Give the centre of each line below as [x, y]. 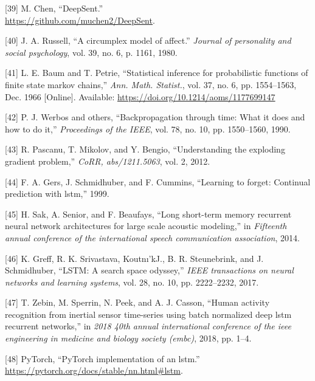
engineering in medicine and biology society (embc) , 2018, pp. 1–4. [128, 338]
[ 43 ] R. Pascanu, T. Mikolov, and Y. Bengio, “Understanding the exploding [145, 149]
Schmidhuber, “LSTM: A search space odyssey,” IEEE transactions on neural [149, 270]
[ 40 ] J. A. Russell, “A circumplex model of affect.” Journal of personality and [148, 40]
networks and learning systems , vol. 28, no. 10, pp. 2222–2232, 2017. [132, 282]
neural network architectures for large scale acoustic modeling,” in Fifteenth [146, 226]
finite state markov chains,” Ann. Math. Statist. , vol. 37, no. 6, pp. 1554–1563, [151, 84]
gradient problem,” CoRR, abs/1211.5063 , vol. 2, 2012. [108, 161]
